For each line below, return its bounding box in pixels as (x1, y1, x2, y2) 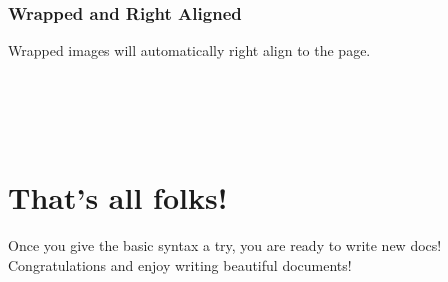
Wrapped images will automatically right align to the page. (8, 40, 371, 61)
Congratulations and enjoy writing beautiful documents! (8, 254, 352, 275)
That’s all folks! (8, 177, 228, 218)
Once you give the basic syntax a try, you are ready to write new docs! (8, 235, 442, 256)
